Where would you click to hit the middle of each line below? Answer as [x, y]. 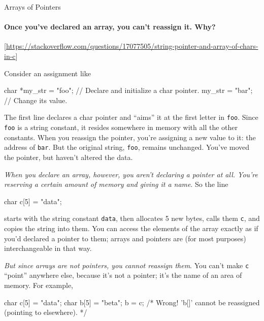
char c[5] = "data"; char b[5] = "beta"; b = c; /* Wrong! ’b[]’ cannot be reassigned [132, 302]
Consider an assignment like [47, 73]
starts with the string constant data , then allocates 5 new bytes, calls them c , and [132, 218]
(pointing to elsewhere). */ [46, 312]
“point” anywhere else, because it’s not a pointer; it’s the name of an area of [123, 275]
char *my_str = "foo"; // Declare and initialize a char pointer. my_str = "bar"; [128, 90]
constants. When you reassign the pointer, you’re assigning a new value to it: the [130, 137]
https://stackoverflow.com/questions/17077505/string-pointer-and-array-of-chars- [132, 46]
